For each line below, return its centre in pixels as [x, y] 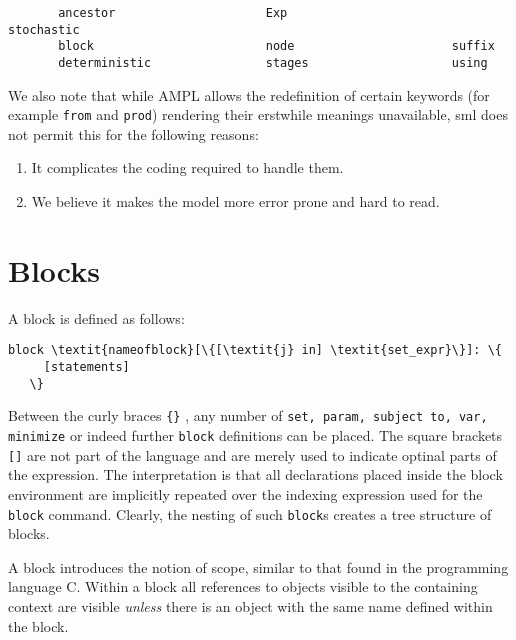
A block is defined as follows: [96, 317]
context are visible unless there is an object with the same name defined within [250, 605]
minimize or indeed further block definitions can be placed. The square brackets [255, 435]
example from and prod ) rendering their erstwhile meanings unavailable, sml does [258, 114]
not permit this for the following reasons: [133, 133]
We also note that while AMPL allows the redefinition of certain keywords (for [249, 94]
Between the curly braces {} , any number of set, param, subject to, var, [248, 415]
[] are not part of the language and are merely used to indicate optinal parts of [252, 454]
